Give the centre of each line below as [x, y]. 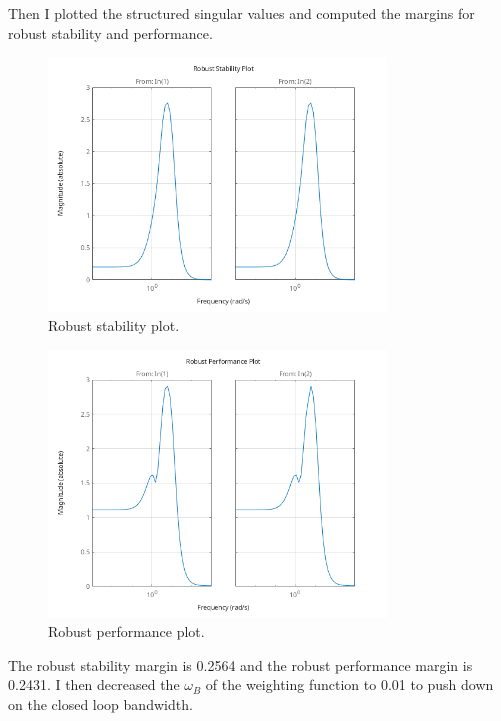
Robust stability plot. [114, 325]
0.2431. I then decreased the [94, 684]
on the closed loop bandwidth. [100, 703]
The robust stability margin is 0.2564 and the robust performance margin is [240, 664]
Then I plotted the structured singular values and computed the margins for [241, 13]
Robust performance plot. [126, 631]
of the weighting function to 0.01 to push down [349, 684]
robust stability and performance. [110, 32]
